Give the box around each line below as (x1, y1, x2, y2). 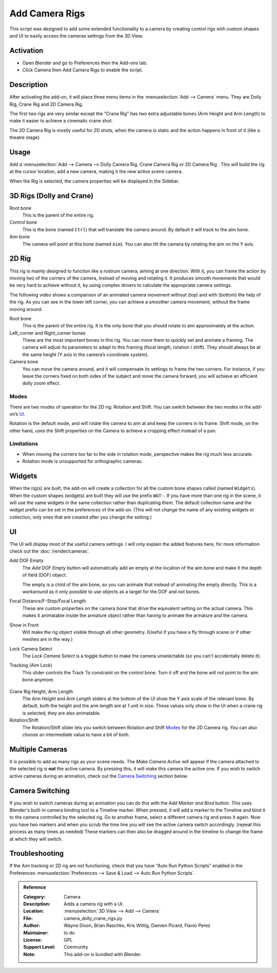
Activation (9, 46, 44, 55)
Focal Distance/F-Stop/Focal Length (9, 598, 86, 604)
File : (23, 915, 33, 921)
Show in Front (9, 622, 39, 628)
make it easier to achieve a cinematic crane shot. (9, 118, 113, 124)
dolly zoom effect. (22, 380, 61, 387)
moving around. (9, 306, 43, 312)
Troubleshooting (9, 849, 64, 858)
